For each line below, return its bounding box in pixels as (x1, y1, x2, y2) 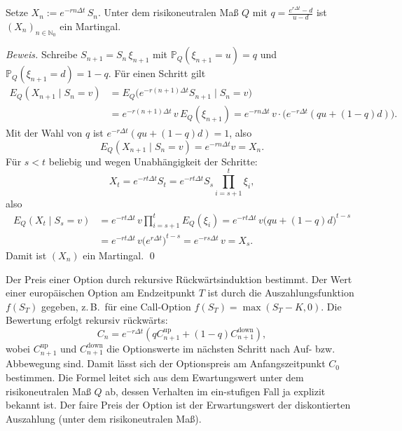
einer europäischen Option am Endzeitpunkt (6, 285, 196, 300)
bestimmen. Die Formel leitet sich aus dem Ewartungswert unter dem (6, 369, 304, 384)
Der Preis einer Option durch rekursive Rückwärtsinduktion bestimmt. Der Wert (6, 271, 352, 286)
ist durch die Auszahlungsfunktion (207, 285, 354, 300)
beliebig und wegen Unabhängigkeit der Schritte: (48, 153, 258, 168)
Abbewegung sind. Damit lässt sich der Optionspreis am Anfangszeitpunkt (6, 356, 326, 371)
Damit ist (6, 247, 47, 262)
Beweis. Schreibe (6, 47, 78, 62)
